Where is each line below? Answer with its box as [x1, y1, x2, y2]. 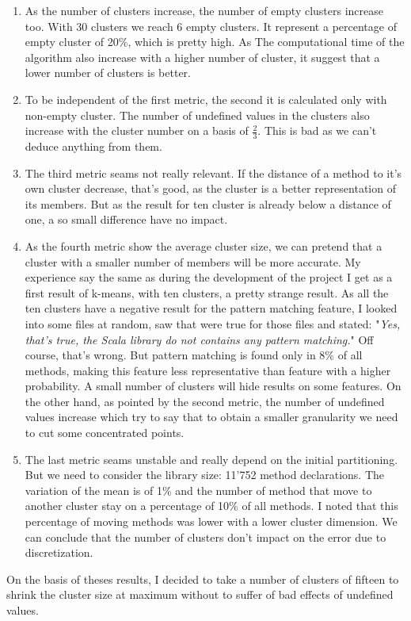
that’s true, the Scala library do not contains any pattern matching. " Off [25, 331, 374, 347]
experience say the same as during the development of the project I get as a [25, 269, 393, 286]
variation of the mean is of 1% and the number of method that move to [25, 481, 372, 498]
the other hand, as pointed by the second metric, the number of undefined [25, 393, 385, 409]
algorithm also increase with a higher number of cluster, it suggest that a [25, 48, 380, 65]
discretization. [25, 544, 93, 561]
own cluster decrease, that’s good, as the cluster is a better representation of [25, 180, 396, 197]
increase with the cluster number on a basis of [25, 122, 249, 139]
